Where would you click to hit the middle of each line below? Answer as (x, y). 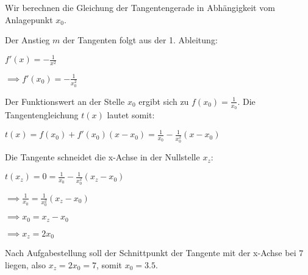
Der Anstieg (27, 40)
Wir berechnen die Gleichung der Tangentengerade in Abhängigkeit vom (140, 7)
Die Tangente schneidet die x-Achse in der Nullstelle (102, 157)
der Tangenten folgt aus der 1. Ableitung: (140, 40)
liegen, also (25, 264)
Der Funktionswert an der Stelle (65, 101)
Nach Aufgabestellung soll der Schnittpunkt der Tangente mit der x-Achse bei (151, 253)
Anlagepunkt (29, 19)
